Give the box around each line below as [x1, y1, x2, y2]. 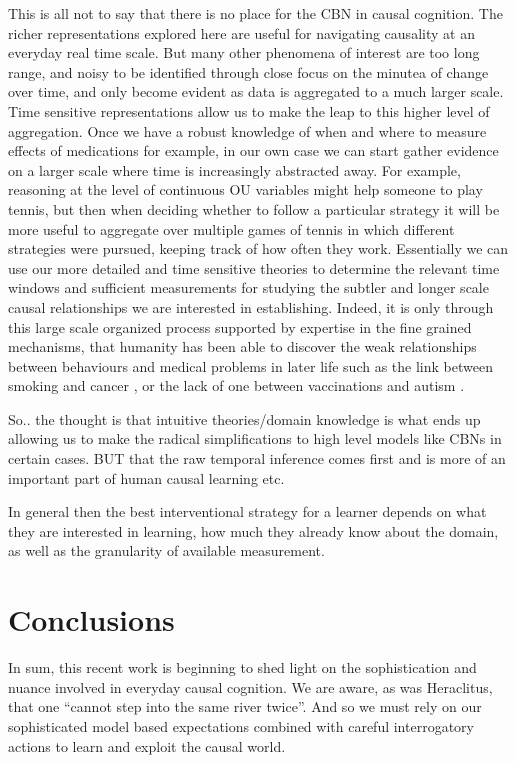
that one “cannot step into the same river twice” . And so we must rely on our [8, 696, 482, 717]
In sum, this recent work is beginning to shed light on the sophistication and [8, 657, 477, 678]
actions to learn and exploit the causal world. [8, 735, 286, 756]
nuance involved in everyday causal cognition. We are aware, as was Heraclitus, [8, 676, 493, 697]
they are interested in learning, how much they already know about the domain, [8, 520, 499, 541]
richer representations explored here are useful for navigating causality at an [8, 22, 475, 43]
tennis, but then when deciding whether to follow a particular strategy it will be [8, 198, 500, 219]
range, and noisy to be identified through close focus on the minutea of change [8, 61, 489, 82]
